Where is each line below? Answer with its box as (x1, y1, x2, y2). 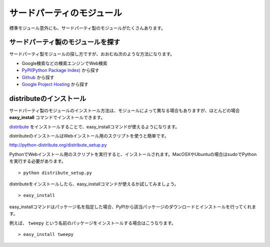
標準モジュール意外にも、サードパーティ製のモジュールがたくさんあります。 (9, 25, 166, 31)
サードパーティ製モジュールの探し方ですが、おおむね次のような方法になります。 (9, 51, 175, 57)
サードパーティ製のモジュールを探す (9, 38, 120, 46)
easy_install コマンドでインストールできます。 (9, 114, 105, 120)
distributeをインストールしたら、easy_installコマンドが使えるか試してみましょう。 (9, 181, 179, 187)
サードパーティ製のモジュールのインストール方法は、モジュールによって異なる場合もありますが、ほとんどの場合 (9, 107, 240, 113)
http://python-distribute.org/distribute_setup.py (9, 142, 107, 148)
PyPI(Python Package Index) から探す (21, 67, 99, 73)
